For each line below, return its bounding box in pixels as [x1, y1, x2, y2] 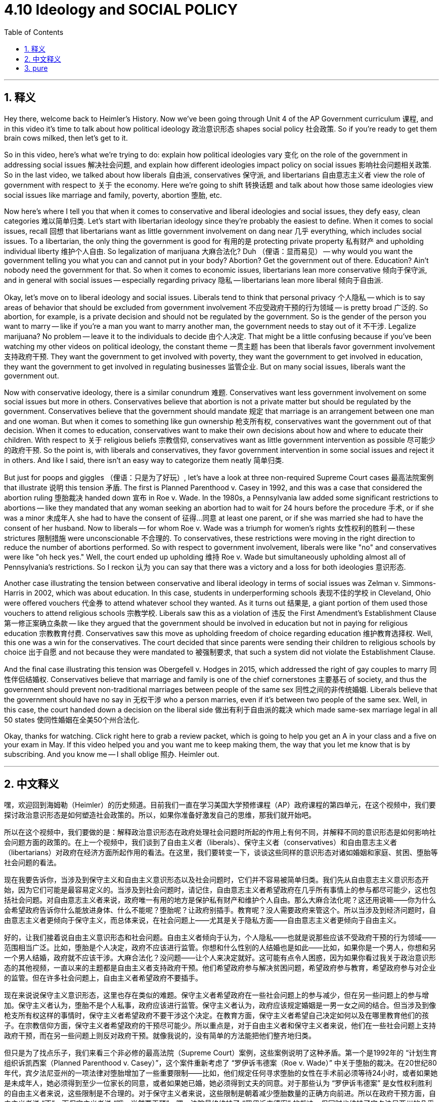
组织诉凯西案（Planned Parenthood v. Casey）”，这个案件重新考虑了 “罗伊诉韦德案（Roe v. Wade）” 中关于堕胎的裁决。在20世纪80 [4, 1058, 437, 1068]
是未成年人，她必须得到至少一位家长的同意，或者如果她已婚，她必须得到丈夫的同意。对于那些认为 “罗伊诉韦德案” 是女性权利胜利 [4, 1079, 432, 1088]
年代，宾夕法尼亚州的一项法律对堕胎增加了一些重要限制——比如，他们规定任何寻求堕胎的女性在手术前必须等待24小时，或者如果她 [4, 1069, 438, 1078]
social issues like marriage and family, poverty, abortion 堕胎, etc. [4, 190, 222, 199]
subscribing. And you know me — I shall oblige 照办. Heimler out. [4, 749, 219, 758]
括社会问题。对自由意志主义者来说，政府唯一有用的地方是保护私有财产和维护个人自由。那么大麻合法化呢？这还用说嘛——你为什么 [4, 896, 436, 905]
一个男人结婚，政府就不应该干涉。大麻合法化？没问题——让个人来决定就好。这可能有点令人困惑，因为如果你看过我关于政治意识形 [4, 953, 436, 962]
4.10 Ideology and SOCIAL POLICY [4, 1, 238, 18]
